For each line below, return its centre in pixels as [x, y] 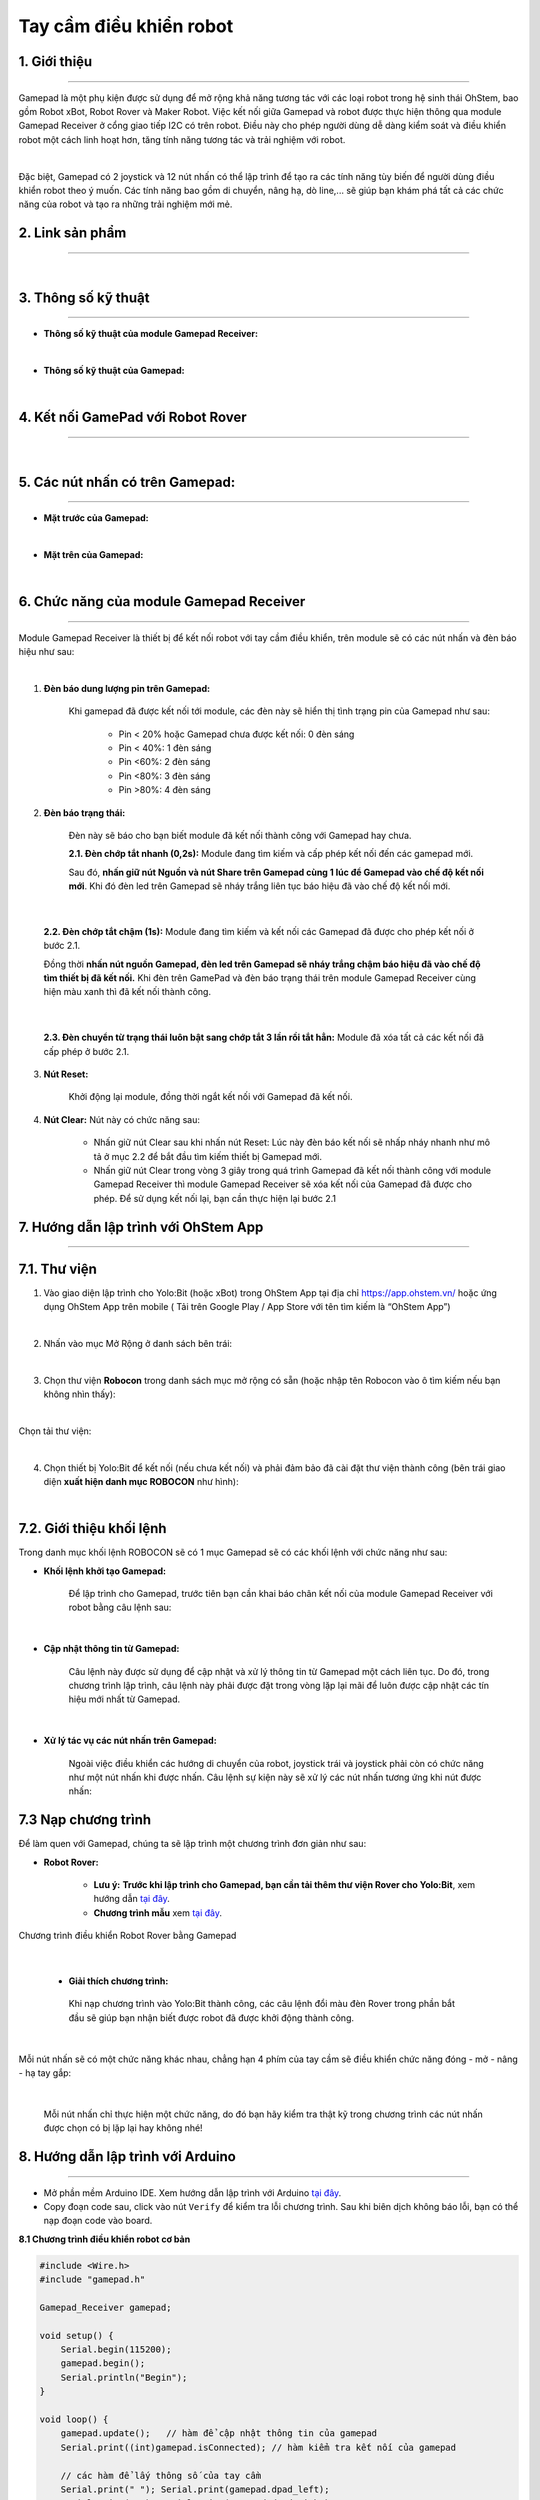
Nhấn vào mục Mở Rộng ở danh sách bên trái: [138, 1343]
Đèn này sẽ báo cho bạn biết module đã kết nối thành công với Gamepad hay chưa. [240, 835]
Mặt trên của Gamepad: [93, 554]
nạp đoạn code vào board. [98, 2221]
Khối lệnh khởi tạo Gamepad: [105, 1571]
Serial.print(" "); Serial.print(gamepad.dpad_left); [195, 2489]
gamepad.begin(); [103, 2363]
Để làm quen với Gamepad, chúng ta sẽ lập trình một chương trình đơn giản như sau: [192, 1844]
